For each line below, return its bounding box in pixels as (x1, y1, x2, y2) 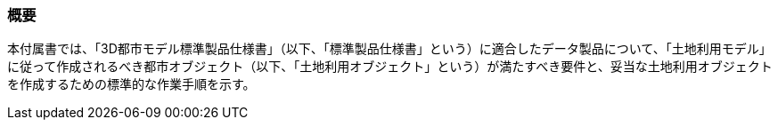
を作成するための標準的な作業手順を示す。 (7, 76, 256, 92)
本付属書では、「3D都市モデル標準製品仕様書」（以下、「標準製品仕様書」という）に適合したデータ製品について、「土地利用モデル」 (7, 41, 772, 57)
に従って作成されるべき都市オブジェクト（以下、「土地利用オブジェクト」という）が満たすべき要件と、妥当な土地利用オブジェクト (7, 59, 773, 75)
